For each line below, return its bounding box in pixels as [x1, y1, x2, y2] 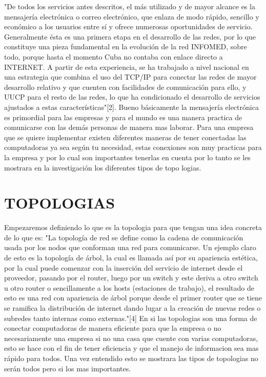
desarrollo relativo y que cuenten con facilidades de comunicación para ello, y [4, 81, 247, 92]
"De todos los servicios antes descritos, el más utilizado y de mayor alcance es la [4, 1, 255, 11]
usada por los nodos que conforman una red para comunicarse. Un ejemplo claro [4, 242, 256, 253]
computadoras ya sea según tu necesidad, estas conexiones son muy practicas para [4, 142, 262, 153]
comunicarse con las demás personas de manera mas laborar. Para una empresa [4, 122, 254, 133]
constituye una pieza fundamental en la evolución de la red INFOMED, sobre [4, 41, 247, 52]
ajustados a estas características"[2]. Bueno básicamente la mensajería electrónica [4, 101, 259, 112]
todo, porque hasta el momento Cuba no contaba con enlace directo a [4, 51, 223, 62]
